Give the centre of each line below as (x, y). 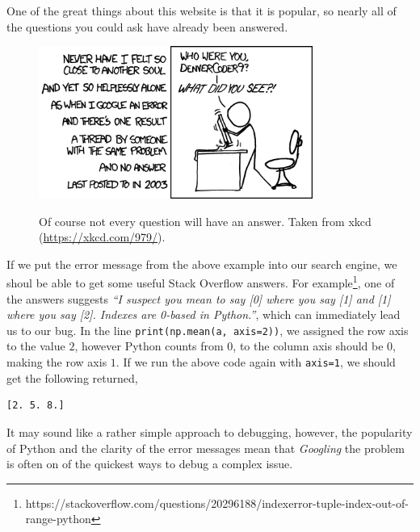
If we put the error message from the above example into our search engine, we (202, 264)
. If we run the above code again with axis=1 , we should (256, 362)
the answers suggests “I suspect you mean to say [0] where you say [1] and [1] (199, 298)
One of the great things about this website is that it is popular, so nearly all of (202, 10)
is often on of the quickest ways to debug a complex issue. (150, 464)
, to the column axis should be (308, 346)
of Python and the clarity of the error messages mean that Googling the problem (206, 448)
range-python (58, 519)
